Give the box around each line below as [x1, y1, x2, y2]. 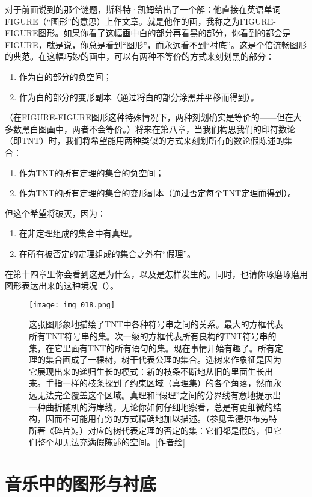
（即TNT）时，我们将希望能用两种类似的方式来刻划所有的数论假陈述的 [5, 134, 284, 147]
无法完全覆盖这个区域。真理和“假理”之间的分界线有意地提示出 [37, 388, 281, 401]
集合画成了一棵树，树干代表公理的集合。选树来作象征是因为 [45, 353, 281, 366]
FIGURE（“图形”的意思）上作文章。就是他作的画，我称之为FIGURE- [5, 14, 276, 27]
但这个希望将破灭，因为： [5, 206, 106, 219]
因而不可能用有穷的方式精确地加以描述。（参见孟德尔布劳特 [45, 412, 277, 425]
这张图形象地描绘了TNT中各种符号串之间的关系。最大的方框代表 [29, 318, 283, 330]
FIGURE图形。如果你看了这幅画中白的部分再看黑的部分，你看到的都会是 [5, 26, 291, 39]
